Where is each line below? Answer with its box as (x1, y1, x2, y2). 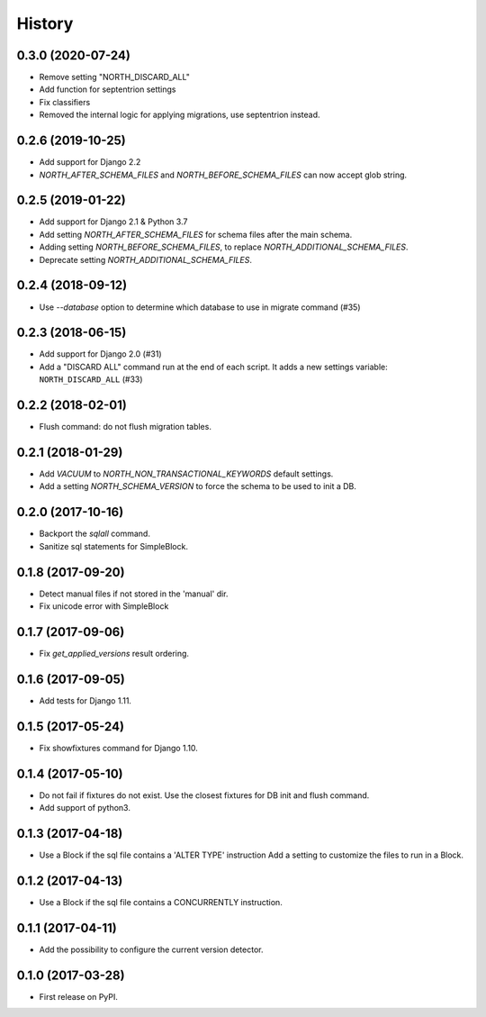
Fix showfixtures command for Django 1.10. (39, 742, 198, 753)
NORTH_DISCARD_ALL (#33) (39, 374, 143, 385)
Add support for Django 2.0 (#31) (39, 349, 162, 359)
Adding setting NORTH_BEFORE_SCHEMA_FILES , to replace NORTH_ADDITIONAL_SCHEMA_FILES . (39, 241, 409, 252)
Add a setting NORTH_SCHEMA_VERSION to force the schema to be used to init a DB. (39, 481, 357, 492)
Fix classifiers (39, 96, 91, 107)
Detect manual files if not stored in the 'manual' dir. (39, 588, 229, 599)
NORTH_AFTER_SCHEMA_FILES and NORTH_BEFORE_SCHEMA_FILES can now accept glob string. (39, 169, 408, 180)
